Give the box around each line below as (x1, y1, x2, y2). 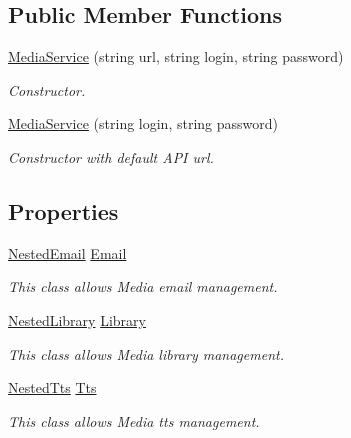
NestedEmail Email (8, 242, 127, 263)
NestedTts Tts (8, 377, 97, 398)
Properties (8, 195, 119, 226)
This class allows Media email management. (8, 276, 278, 297)
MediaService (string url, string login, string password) (8, 46, 344, 67)
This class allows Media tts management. (8, 410, 260, 431)
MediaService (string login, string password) (8, 113, 278, 134)
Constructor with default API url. (8, 146, 214, 167)
